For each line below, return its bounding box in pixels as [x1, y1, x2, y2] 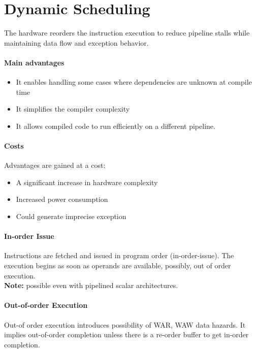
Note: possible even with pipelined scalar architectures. [4, 280, 178, 291]
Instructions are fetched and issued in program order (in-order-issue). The [4, 250, 234, 261]
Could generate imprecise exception [16, 211, 126, 222]
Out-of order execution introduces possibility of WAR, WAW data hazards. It [4, 319, 246, 330]
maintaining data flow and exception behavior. [4, 37, 149, 48]
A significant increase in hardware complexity [16, 176, 158, 187]
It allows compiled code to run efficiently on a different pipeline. [16, 120, 215, 131]
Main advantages [4, 57, 65, 67]
